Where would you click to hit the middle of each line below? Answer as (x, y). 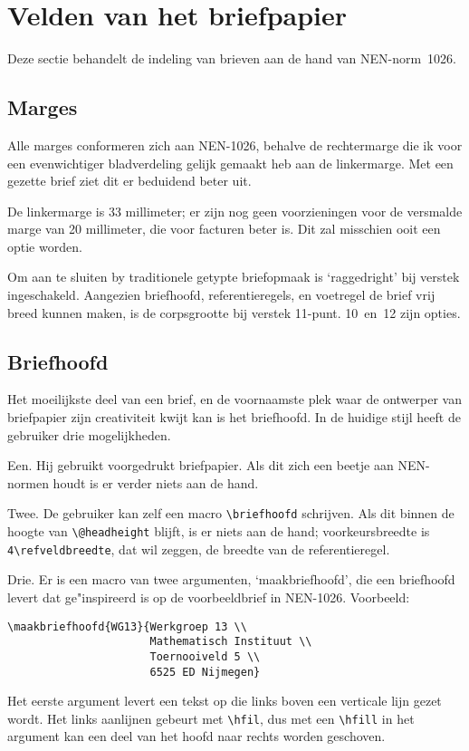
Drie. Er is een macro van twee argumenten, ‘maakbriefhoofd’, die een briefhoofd (231, 579)
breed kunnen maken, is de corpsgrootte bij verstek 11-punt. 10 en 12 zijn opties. (234, 312)
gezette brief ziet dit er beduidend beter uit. (129, 181)
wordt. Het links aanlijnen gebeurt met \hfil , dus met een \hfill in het (211, 718)
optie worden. (45, 246)
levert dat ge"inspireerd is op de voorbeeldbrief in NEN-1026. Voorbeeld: (209, 597)
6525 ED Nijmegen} (205, 672)
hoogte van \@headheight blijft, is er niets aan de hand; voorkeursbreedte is (219, 531)
